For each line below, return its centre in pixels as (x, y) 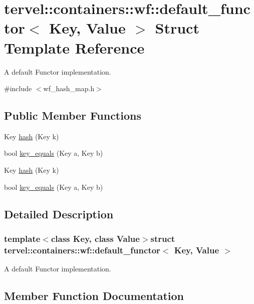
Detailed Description (59, 214)
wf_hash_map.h (69, 88)
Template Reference (74, 47)
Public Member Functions (73, 115)
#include (18, 88)
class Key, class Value (95, 238)
